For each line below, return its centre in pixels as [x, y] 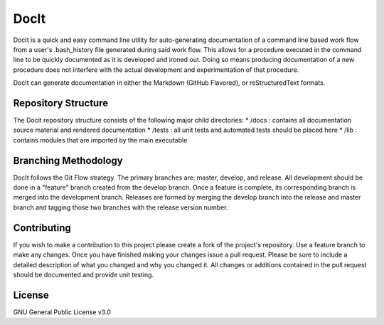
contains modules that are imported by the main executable [100, 140]
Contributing [42, 228]
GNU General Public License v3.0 [62, 312]
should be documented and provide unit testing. [84, 274]
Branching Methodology [68, 160]
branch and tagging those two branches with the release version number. [121, 207]
